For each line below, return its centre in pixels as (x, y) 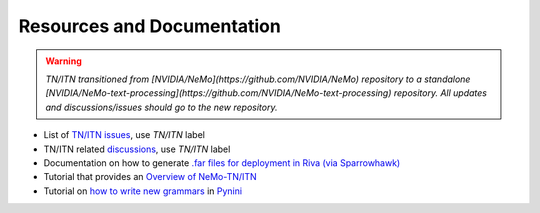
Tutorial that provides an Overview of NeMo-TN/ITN (150, 177)
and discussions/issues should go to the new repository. (161, 107)
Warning (63, 61)
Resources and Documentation (150, 26)
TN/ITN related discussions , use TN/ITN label (137, 149)
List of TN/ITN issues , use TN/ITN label (124, 135)
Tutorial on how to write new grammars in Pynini (143, 191)
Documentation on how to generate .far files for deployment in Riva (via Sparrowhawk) (222, 162)
